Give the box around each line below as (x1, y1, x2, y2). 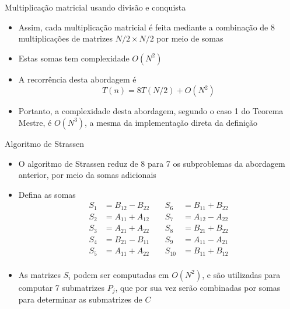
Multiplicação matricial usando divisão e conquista (5, 1, 186, 13)
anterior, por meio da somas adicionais (18, 169, 156, 181)
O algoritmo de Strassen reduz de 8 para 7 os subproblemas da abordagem (18, 157, 285, 169)
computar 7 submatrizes (18, 281, 105, 293)
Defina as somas (18, 188, 76, 200)
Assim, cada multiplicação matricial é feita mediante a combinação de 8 (18, 20, 275, 33)
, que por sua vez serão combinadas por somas (115, 281, 281, 293)
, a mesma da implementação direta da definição (85, 116, 258, 128)
